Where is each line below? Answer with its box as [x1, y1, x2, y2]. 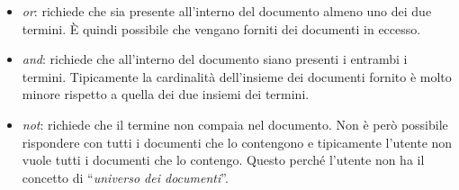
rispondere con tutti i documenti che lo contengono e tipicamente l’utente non [22, 132, 453, 151]
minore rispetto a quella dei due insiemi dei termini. [22, 85, 310, 104]
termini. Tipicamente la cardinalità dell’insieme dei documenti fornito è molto [22, 67, 452, 86]
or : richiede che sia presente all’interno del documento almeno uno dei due [22, 2, 432, 20]
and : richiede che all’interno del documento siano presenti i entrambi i [22, 50, 408, 68]
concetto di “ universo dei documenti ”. [22, 167, 229, 186]
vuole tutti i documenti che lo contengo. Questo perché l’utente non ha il [22, 150, 425, 169]
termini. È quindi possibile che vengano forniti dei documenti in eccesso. [22, 19, 421, 38]
